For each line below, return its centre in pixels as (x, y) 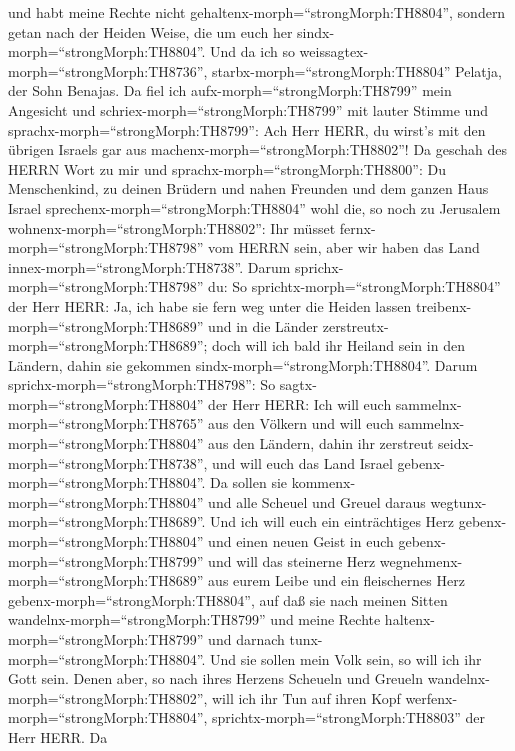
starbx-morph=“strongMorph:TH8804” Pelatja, (357, 70)
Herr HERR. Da (58, 736)
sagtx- (298, 384)
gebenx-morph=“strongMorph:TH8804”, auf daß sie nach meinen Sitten (228, 599)
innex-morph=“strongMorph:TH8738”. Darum (149, 266)
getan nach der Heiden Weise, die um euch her (150, 31)
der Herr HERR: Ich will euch (300, 403)
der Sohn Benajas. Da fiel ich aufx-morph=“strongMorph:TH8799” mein (230, 90)
